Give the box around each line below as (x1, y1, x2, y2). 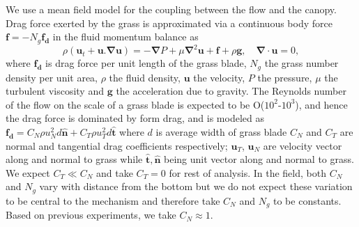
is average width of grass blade (155, 124, 287, 139)
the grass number (264, 56, 339, 70)
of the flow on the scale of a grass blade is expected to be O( (6, 97, 265, 111)
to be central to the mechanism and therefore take (6, 193, 220, 208)
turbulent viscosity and (6, 84, 104, 98)
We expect (6, 165, 50, 180)
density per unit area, (6, 70, 98, 84)
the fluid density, (109, 70, 181, 84)
